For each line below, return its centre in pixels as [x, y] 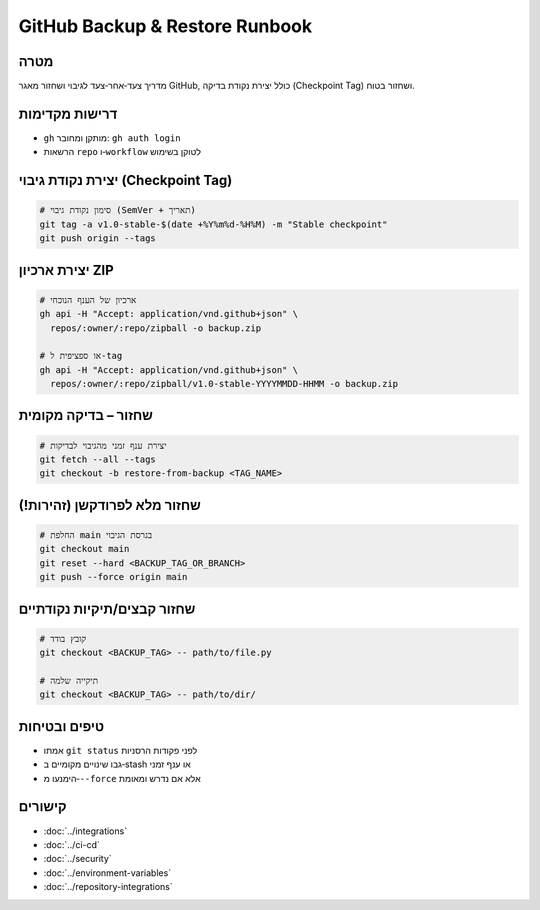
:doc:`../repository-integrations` [108, 887]
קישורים [42, 806]
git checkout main [84, 549]
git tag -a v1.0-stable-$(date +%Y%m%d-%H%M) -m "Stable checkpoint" [213, 224]
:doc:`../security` [77, 859]
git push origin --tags [98, 238]
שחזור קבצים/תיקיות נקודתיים [107, 608]
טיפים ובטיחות [61, 726]
